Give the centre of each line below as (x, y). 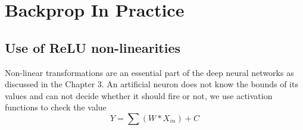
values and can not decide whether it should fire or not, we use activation (139, 95)
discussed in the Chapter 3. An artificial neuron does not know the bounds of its (151, 84)
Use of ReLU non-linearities (93, 47)
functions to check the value (56, 107)
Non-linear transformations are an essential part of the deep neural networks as (149, 72)
